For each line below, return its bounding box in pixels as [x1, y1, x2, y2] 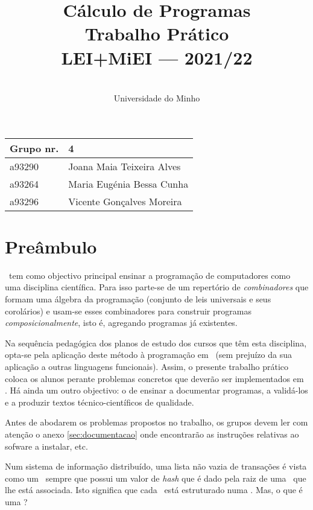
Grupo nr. [10, 141, 59, 155]
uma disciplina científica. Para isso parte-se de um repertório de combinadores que [5, 281, 309, 293]
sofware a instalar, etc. [5, 439, 88, 452]
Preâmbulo [5, 234, 97, 258]
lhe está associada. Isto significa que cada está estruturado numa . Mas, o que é [5, 483, 303, 496]
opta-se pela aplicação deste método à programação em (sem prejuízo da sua [5, 348, 292, 361]
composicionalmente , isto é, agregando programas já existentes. [5, 316, 238, 329]
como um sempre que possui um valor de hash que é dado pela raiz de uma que [5, 471, 306, 484]
